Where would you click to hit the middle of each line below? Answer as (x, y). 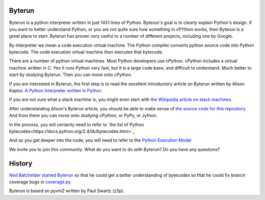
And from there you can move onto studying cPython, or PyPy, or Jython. (83, 116)
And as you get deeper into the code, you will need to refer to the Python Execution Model (100, 140)
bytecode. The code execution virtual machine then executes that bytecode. (86, 52)
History (21, 163)
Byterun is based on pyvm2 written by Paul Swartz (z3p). (67, 191)
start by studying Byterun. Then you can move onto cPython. (71, 75)
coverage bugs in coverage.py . (40, 182)
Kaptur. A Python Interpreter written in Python (55, 91)
